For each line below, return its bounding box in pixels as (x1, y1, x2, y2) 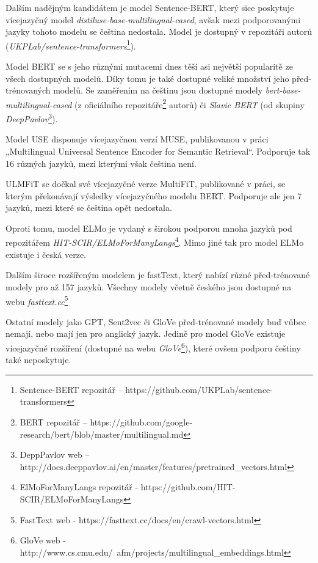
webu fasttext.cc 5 (5, 293, 68, 307)
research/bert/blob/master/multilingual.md (20, 427, 184, 440)
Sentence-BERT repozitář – (20, 383, 123, 396)
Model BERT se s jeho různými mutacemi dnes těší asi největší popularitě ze (5, 60, 293, 73)
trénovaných (5, 84, 51, 97)
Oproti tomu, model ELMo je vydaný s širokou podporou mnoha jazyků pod (5, 221, 292, 234)
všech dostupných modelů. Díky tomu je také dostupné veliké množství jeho (5, 72, 289, 84)
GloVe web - (20, 534, 66, 546)
